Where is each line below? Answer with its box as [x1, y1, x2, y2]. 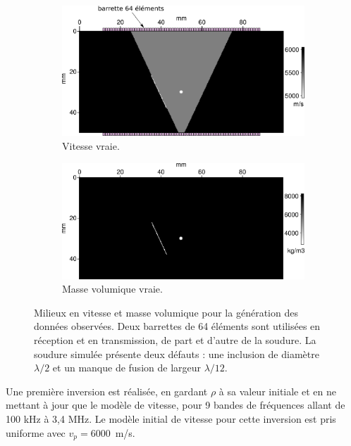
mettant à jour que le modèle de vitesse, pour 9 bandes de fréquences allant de [6, 397, 345, 412]
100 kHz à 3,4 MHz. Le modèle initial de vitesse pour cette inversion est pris [6, 411, 336, 426]
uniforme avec [6, 425, 66, 440]
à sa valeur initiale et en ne [218, 383, 336, 398]
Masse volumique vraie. [62, 281, 163, 296]
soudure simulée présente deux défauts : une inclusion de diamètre [34, 346, 319, 361]
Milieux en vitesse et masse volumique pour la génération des [34, 305, 298, 319]
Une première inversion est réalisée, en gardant [6, 383, 208, 398]
